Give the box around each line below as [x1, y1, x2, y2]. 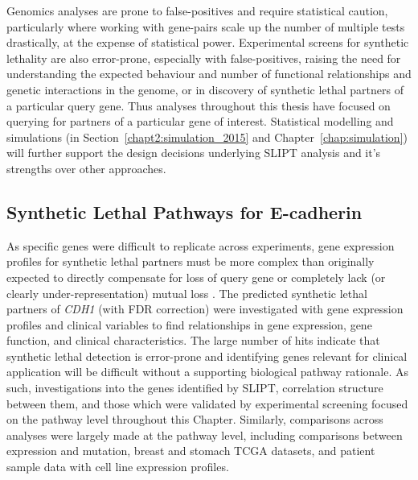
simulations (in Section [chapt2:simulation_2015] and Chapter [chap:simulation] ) [6, 128, 408, 145]
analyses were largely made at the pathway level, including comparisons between [6, 426, 403, 443]
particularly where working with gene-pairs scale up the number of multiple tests [6, 18, 405, 35]
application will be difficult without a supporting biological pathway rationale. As [6, 363, 409, 380]
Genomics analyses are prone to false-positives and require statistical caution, [6, 2, 388, 19]
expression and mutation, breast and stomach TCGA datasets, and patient [6, 442, 375, 459]
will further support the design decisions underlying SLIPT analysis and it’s [6, 144, 381, 161]
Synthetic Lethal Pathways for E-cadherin [6, 199, 363, 224]
